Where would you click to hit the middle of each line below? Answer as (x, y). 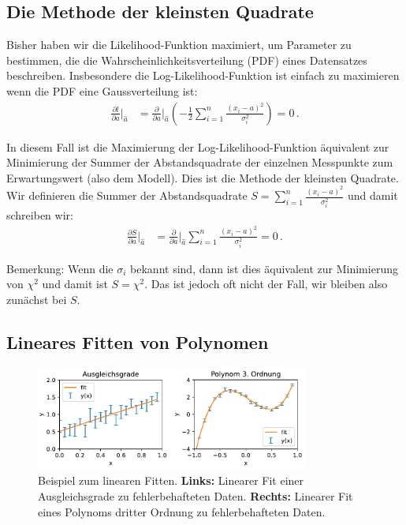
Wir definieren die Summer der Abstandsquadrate (127, 195)
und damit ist (75, 284)
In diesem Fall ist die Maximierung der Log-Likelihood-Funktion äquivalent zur (198, 146)
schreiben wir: (40, 215)
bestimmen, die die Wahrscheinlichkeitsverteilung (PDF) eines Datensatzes (187, 60)
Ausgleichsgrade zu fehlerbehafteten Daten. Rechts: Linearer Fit (196, 495)
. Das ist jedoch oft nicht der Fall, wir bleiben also (266, 284)
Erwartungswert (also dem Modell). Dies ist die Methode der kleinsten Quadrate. (203, 177)
